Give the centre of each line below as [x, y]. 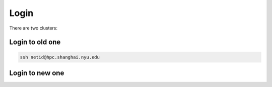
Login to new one [37, 73]
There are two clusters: [33, 28]
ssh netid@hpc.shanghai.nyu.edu [60, 57]
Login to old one [35, 42]
